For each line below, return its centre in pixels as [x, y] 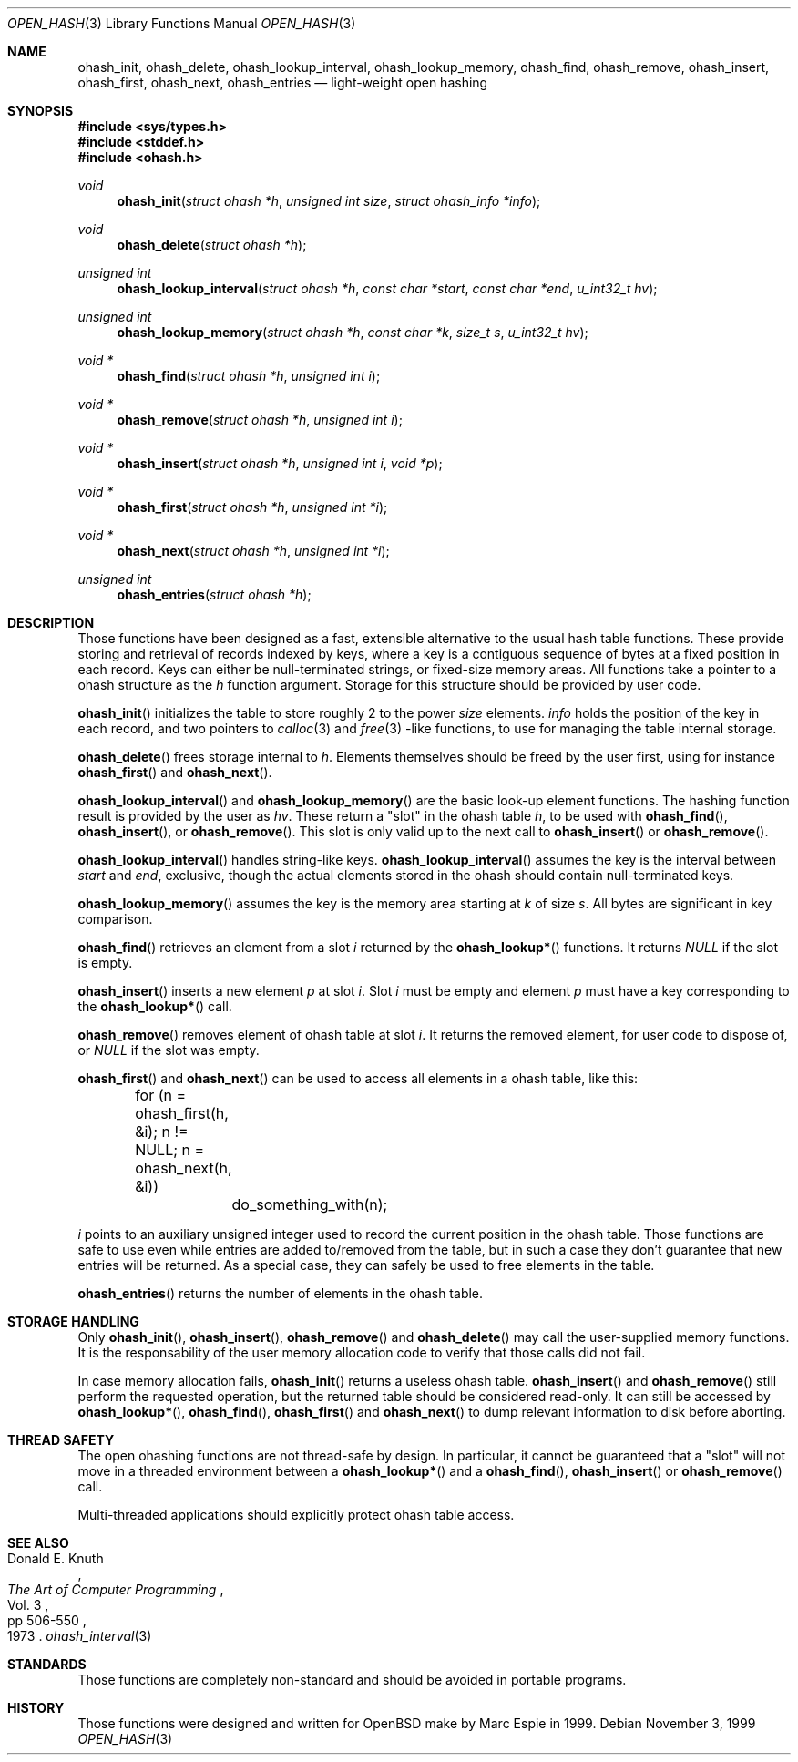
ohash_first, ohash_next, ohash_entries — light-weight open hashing [283, 82]
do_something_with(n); [310, 1204]
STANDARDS [47, 1664]
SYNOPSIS [41, 111]
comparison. [115, 919]
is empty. [105, 963]
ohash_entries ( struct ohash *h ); [214, 594]
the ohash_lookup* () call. [155, 1006]
